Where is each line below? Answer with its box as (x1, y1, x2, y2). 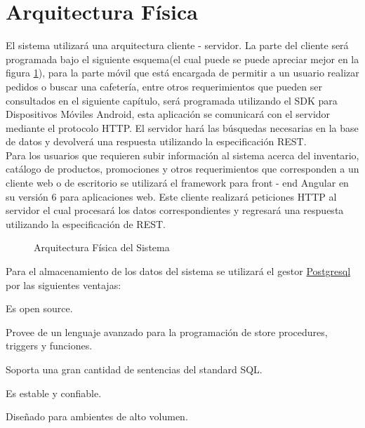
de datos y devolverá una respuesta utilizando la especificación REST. (6, 134, 307, 149)
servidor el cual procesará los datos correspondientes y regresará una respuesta (6, 203, 344, 218)
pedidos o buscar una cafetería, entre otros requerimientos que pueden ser (6, 79, 322, 93)
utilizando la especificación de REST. (6, 216, 166, 231)
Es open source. (6, 301, 73, 316)
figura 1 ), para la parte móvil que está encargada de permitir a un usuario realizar (6, 65, 359, 80)
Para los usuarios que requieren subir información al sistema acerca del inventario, (6, 147, 359, 162)
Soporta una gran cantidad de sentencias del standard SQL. (6, 362, 263, 376)
